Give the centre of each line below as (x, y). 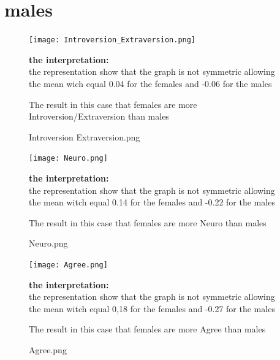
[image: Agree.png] (68, 265)
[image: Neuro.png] (68, 159)
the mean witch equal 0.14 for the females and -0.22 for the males (152, 202)
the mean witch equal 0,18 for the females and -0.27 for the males (152, 308)
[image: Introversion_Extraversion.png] (112, 40)
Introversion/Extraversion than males (99, 116)
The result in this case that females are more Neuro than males (148, 222)
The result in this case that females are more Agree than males (147, 329)
